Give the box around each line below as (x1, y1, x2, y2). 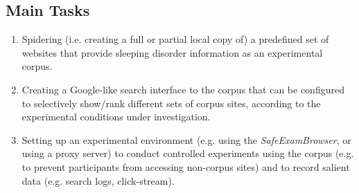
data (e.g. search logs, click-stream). (21, 173, 175, 187)
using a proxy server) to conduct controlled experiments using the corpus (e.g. (21, 146, 354, 160)
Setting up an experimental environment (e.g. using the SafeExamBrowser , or (21, 132, 351, 147)
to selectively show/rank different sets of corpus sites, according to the (21, 95, 321, 110)
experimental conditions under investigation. (21, 109, 211, 124)
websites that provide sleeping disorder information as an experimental (21, 45, 323, 59)
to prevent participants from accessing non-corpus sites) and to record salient (21, 159, 350, 174)
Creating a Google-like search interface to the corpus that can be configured (21, 82, 344, 96)
